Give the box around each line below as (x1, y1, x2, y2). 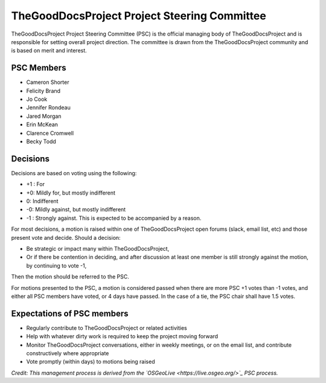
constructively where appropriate (26, 350, 109, 357)
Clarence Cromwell (26, 129, 74, 137)
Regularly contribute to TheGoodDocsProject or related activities (26, 324, 187, 332)
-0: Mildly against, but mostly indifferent (26, 206, 126, 213)
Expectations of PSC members (11, 308, 129, 318)
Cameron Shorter (26, 79, 69, 86)
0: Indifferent (26, 198, 59, 205)
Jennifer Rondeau (26, 104, 71, 111)
